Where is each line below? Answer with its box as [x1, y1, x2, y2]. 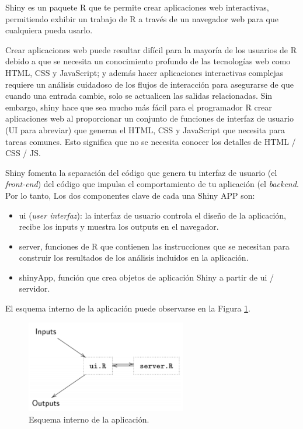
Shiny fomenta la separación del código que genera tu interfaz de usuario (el [5, 166, 277, 178]
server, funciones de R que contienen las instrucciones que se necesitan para [19, 240, 290, 252]
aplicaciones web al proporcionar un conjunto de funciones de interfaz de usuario [5, 112, 294, 124]
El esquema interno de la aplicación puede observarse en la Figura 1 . [5, 302, 250, 314]
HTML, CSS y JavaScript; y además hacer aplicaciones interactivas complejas [5, 66, 284, 78]
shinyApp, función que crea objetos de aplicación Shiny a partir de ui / [19, 271, 274, 283]
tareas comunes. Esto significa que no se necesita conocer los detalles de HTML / [5, 135, 296, 147]
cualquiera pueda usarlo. [5, 24, 93, 36]
